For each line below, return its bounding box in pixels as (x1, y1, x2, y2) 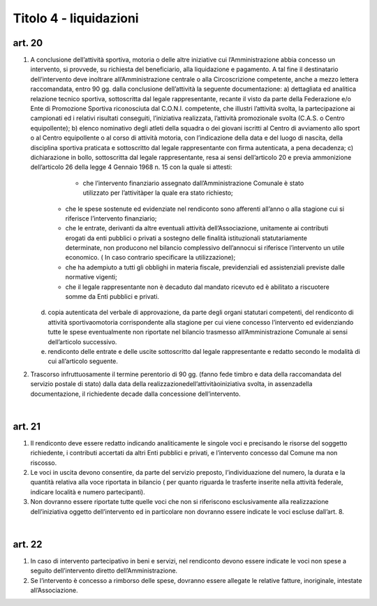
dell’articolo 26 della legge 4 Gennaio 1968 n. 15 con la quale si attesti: (30, 163, 232, 171)
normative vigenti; (65, 273, 118, 281)
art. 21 (13, 420, 41, 432)
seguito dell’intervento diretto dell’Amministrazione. (30, 566, 178, 575)
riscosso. (30, 458, 57, 467)
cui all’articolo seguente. (47, 357, 119, 366)
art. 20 (13, 37, 43, 49)
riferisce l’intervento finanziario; (65, 214, 157, 223)
